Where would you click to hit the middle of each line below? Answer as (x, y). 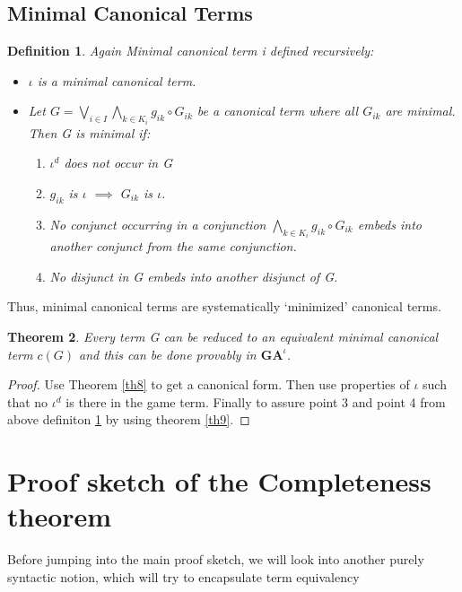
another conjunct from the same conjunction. (173, 246)
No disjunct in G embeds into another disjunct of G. (194, 276)
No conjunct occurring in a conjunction (158, 224)
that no (28, 401)
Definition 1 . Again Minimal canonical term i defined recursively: (191, 51)
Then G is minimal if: (89, 132)
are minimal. (420, 111)
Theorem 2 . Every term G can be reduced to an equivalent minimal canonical (223, 337)
